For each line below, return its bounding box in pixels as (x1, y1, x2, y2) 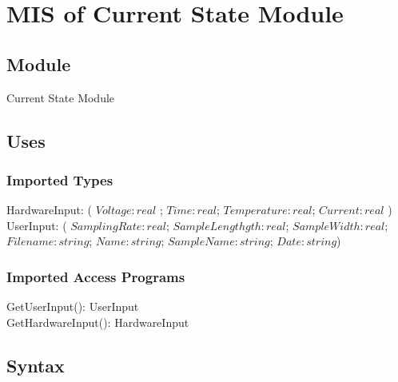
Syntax (6, 352, 65, 377)
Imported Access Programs (6, 266, 185, 286)
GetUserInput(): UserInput (6, 298, 139, 315)
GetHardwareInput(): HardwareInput (6, 313, 189, 330)
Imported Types (6, 169, 113, 189)
